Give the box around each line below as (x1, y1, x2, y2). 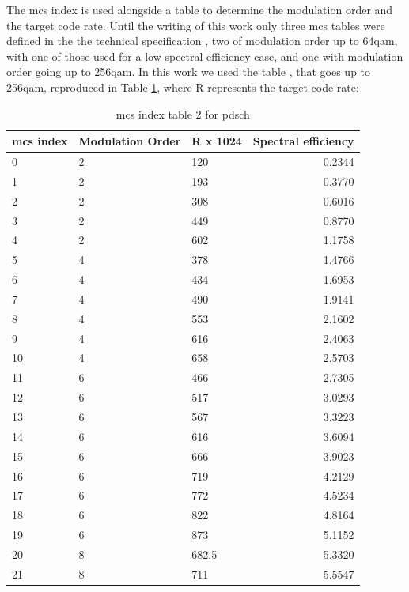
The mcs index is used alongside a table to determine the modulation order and (6, 2, 393, 17)
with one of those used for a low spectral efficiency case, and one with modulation (6, 47, 403, 64)
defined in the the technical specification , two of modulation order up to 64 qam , (6, 32, 398, 49)
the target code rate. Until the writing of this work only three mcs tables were (6, 17, 385, 33)
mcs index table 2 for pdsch (116, 105, 250, 122)
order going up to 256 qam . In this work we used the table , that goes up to (6, 63, 371, 80)
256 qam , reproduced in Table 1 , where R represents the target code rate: (6, 78, 359, 95)
